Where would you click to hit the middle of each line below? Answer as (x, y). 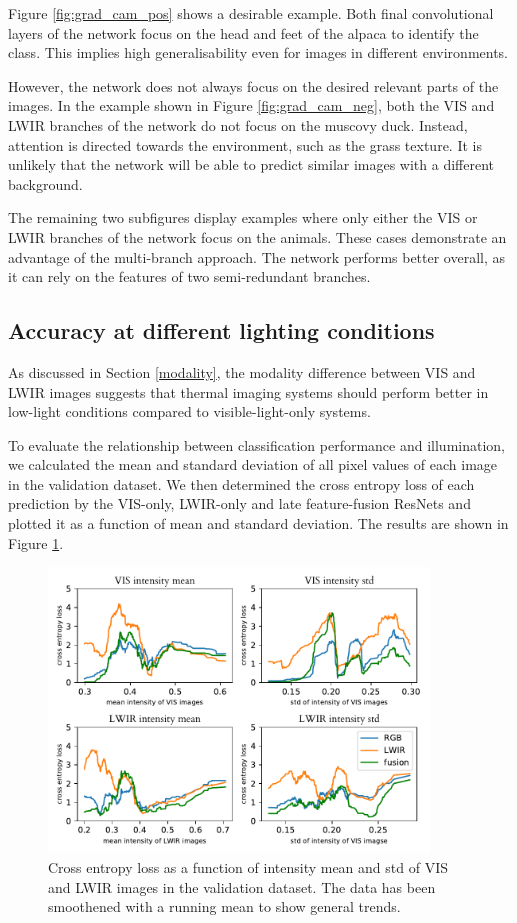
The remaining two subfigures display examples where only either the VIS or (243, 217)
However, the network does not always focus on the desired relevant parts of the (253, 85)
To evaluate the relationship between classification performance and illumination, (256, 444)
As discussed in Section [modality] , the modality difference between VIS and (242, 371)
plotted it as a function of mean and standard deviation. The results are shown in (258, 523)
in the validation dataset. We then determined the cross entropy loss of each (241, 483)
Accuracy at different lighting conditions (221, 330)
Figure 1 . (36, 542)
